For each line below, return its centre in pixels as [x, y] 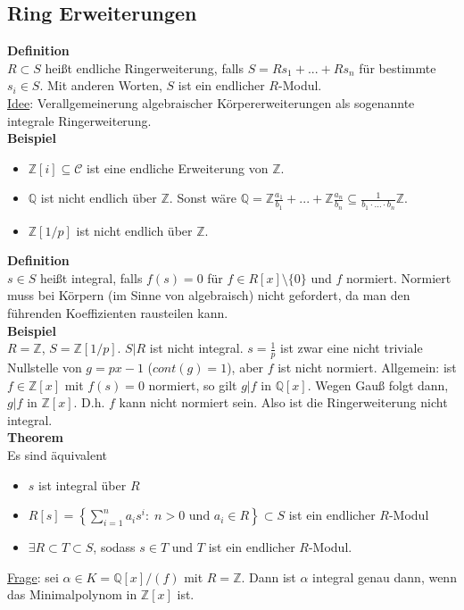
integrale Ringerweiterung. [79, 120]
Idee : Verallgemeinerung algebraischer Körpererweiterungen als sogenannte [211, 102]
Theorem [35, 437]
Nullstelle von [45, 367]
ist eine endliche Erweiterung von [178, 167]
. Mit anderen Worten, [101, 85]
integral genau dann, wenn [385, 577]
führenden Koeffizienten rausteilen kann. [118, 312]
